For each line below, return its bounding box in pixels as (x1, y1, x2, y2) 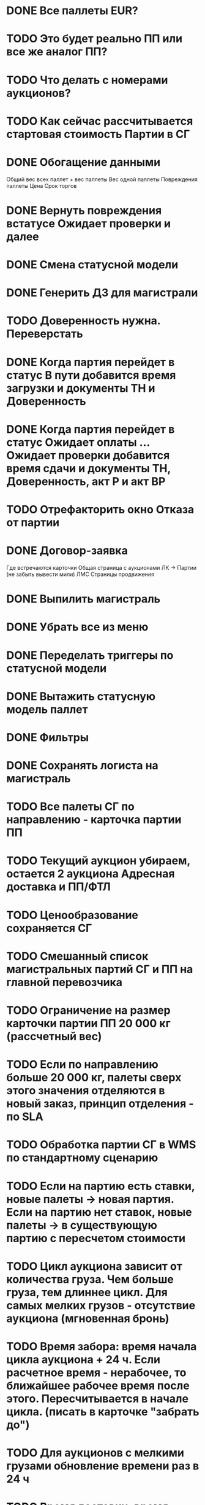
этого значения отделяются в (6, 1084, 165, 1098)
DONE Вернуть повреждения (6, 203, 162, 217)
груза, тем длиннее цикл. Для (6, 1285, 168, 1299)
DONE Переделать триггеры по (6, 648, 174, 662)
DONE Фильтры (6, 730, 89, 744)
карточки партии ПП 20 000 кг (6, 1017, 171, 1030)
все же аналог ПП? (6, 45, 108, 59)
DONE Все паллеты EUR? (6, 4, 139, 18)
